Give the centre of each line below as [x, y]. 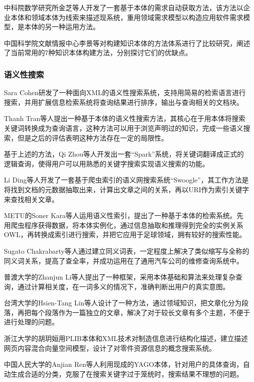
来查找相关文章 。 [31, 199]
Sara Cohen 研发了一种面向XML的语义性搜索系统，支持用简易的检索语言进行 [125, 92]
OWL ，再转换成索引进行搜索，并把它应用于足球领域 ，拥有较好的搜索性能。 [125, 234]
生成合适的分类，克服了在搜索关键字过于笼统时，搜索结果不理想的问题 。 [127, 373]
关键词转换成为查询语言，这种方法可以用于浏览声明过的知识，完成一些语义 [124, 128]
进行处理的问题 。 [31, 322]
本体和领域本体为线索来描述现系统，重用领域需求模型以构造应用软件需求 [127, 17]
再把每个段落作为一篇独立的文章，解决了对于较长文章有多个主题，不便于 [134, 312]
